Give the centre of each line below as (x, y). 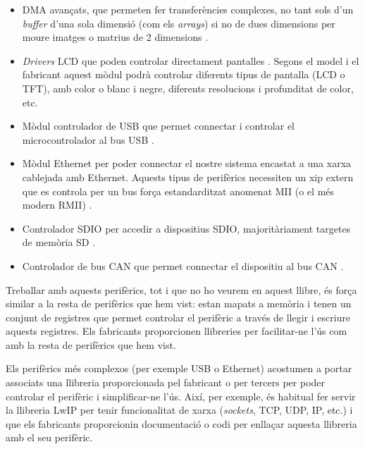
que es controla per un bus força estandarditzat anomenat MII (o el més (178, 191)
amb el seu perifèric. (49, 437)
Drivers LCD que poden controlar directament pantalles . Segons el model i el (191, 60)
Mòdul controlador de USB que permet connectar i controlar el (159, 126)
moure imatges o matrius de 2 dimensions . (115, 37)
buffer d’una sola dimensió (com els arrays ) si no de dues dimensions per (179, 23)
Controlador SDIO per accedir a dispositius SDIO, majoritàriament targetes (186, 228)
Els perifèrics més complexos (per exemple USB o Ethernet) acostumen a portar (179, 368)
